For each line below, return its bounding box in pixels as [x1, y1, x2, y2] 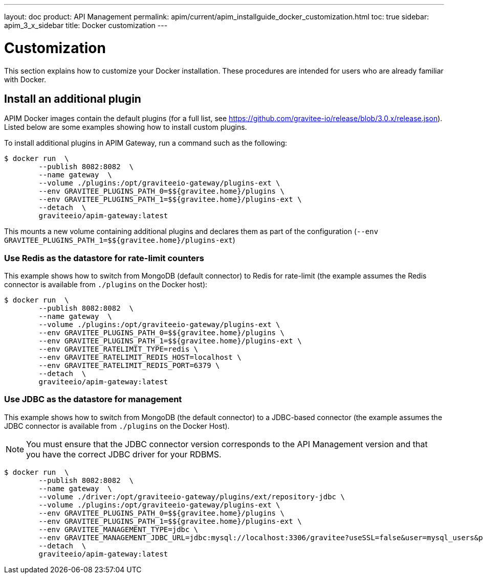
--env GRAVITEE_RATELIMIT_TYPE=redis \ [38, 345, 199, 354]
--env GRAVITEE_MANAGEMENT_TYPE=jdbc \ [38, 525, 199, 534]
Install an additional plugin [4, 92, 141, 105]
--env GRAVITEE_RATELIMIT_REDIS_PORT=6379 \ [38, 361, 220, 370]
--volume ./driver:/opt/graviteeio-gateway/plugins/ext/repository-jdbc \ [38, 492, 345, 501]
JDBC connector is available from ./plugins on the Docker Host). [4, 421, 230, 430]
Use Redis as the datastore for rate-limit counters [4, 252, 204, 263]
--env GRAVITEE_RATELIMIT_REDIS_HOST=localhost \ [38, 353, 241, 362]
